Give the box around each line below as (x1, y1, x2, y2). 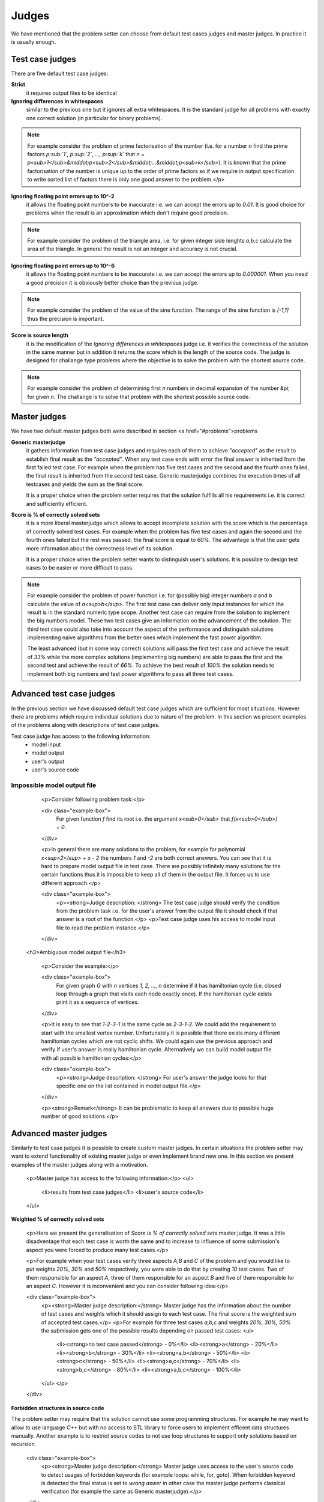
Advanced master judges (11, 1128, 107, 1139)
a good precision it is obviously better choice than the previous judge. (26, 279, 199, 286)
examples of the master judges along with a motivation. (11, 1161, 148, 1168)
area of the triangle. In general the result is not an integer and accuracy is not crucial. (27, 245, 238, 252)
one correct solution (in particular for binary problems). (26, 114, 163, 121)
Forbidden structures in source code (11, 1404, 104, 1411)
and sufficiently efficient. (26, 500, 88, 507)
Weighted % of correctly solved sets (11, 1215, 104, 1223)
